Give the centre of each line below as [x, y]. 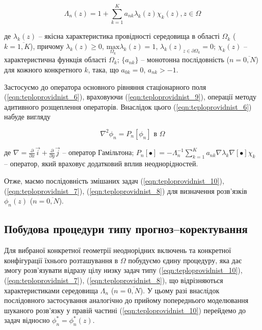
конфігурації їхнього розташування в [61, 260]
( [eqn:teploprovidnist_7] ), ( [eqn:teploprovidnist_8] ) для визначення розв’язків [126, 191]
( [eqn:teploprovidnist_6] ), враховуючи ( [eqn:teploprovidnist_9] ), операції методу [130, 97]
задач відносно [27, 320]
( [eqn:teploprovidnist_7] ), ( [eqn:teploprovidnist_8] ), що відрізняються [114, 280]
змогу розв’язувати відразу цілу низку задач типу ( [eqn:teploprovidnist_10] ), [123, 270]
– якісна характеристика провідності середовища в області [129, 36]
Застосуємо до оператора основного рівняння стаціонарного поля [105, 86]
